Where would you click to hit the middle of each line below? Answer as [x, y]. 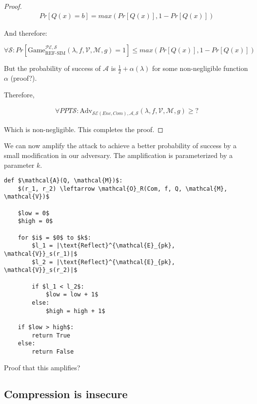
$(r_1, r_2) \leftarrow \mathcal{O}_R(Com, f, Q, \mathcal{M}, [123, 189]
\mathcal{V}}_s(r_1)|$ [41, 254]
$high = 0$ [35, 221]
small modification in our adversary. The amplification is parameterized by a [119, 155]
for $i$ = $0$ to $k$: [54, 237]
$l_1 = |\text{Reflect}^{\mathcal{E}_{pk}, [103, 246]
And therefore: [26, 33]
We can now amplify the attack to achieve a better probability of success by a [120, 146]
